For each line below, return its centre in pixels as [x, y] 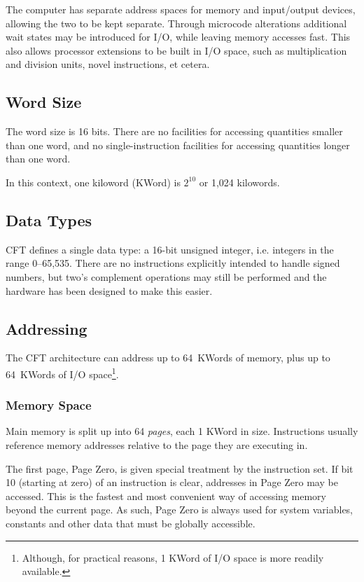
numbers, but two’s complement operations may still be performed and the [166, 276]
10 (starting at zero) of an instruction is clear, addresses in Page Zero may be [172, 482]
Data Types [49, 220]
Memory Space [49, 405]
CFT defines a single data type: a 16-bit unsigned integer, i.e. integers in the [170, 249]
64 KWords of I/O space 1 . [62, 373]
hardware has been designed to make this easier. [109, 290]
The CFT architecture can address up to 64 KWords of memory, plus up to [168, 358]
